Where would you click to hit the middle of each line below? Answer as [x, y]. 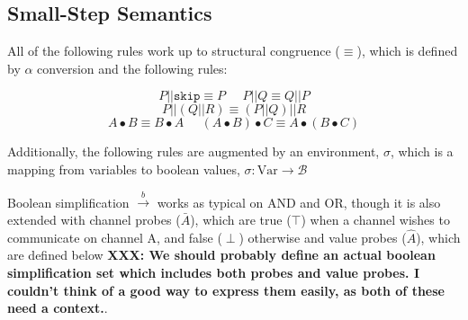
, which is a [422, 151]
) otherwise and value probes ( [323, 237]
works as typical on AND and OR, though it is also [299, 202]
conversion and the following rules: [132, 68]
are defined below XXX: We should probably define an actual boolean [221, 255]
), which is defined [407, 51]
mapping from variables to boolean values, [124, 169]
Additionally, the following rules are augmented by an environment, [193, 151]
